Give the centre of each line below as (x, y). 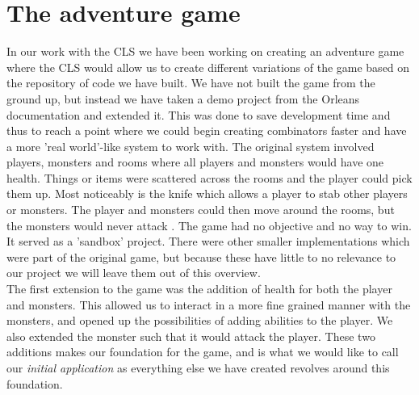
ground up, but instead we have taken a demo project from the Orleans (183, 98)
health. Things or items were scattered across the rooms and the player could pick (209, 177)
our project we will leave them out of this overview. (134, 273)
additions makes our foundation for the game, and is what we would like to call (203, 352)
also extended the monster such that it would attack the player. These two (191, 336)
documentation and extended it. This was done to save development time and (199, 114)
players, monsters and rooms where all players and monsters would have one (195, 162)
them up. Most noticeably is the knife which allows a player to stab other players (207, 193)
